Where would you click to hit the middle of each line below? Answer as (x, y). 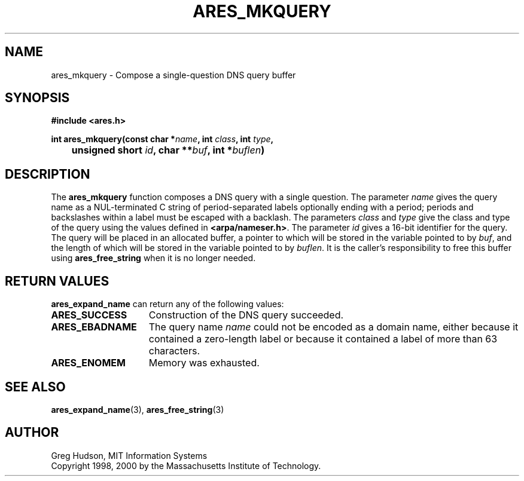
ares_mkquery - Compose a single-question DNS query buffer (173, 75)
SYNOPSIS (37, 98)
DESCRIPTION (48, 174)
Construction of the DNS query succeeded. (246, 315)
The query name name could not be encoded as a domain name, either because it (333, 327)
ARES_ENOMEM (88, 363)
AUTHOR (32, 433)
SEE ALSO (35, 387)
